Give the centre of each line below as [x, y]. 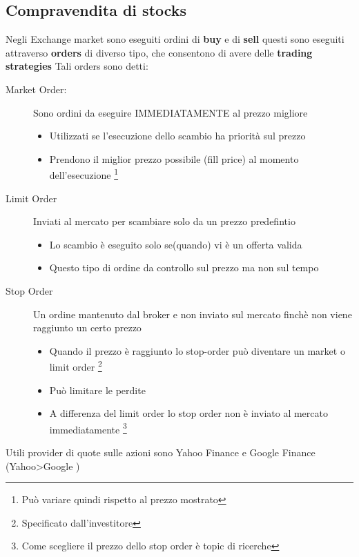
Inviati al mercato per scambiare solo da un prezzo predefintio [164, 221]
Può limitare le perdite [97, 390]
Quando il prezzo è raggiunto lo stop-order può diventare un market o [197, 350]
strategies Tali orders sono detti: [77, 66]
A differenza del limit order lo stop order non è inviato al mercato [188, 413]
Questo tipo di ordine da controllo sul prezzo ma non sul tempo [184, 267]
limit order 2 [76, 366]
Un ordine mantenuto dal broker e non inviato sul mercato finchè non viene [193, 314]
